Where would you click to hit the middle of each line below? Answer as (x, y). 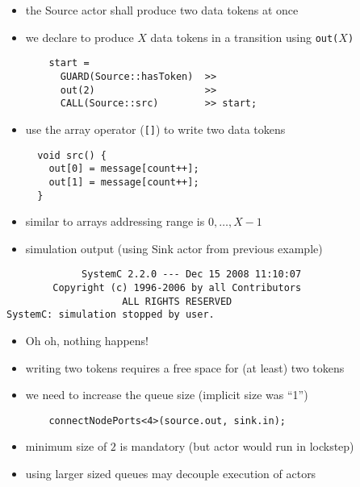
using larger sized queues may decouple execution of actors (171, 473)
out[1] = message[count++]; (124, 182)
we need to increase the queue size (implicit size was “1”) (167, 395)
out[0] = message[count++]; (124, 169)
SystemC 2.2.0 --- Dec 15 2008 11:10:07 (192, 275)
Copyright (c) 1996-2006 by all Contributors (177, 288)
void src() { (72, 155)
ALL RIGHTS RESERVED (177, 301)
